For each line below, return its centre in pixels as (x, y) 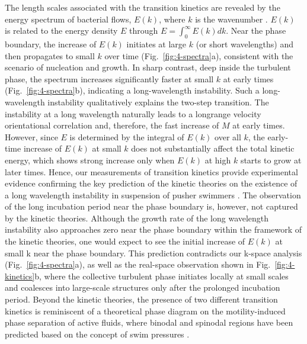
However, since (31, 136)
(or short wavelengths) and (245, 44)
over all (228, 136)
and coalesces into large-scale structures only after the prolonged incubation (143, 287)
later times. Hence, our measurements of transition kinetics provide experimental (151, 171)
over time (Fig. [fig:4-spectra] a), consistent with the (199, 55)
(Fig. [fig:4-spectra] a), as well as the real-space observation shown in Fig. (138, 264)
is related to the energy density (61, 30)
